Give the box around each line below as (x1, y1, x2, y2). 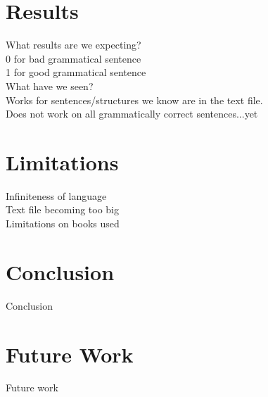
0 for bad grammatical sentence (6, 51, 141, 65)
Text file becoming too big (6, 202, 119, 217)
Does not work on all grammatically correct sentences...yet (6, 106, 258, 121)
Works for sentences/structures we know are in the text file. (6, 92, 263, 107)
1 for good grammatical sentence (6, 65, 146, 80)
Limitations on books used (6, 216, 120, 230)
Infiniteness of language (6, 188, 107, 203)
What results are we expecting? (6, 37, 141, 52)
